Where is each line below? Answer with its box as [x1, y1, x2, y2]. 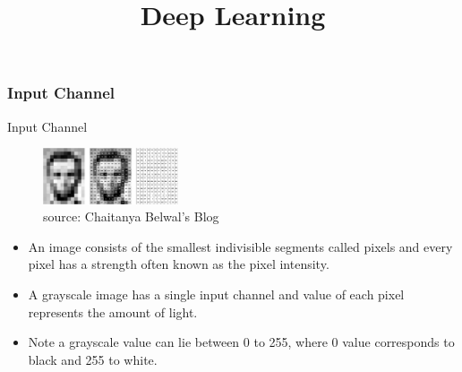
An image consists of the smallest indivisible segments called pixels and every [28, 237, 453, 255]
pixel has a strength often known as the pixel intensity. [28, 255, 329, 273]
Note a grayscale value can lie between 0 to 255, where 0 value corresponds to [28, 333, 455, 351]
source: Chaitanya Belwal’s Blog [43, 207, 219, 226]
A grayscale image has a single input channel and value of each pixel [28, 284, 405, 303]
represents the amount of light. [28, 302, 198, 321]
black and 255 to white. [28, 350, 158, 368]
